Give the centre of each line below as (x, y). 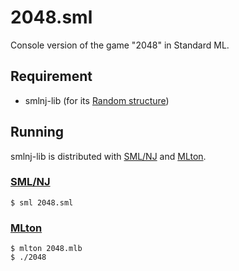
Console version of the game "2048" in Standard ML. (120, 45)
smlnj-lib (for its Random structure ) (97, 100)
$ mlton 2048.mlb (46, 249)
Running (37, 132)
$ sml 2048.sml (42, 202)
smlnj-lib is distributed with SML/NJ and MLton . (108, 156)
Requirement (51, 76)
